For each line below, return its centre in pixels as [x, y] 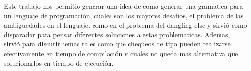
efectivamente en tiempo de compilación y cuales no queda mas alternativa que [121, 53]
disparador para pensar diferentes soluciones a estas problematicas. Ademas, [117, 34]
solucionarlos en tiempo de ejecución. [59, 63]
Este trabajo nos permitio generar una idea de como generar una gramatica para [124, 6]
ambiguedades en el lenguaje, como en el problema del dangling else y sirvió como [125, 25]
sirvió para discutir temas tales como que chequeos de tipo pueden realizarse [117, 44]
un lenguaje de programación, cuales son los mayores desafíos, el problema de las [124, 15]
